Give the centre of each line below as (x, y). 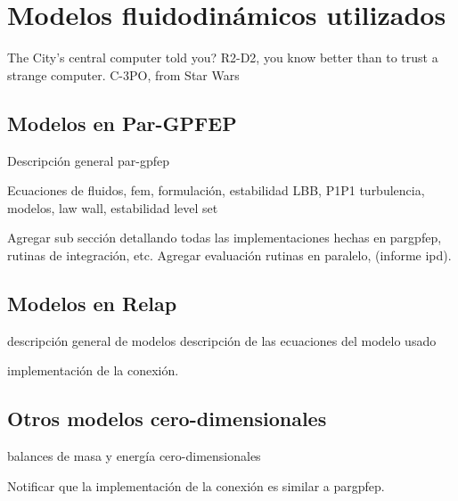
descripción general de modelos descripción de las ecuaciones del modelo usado (222, 340)
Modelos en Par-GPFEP (122, 123)
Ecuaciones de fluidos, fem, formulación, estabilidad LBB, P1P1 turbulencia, (216, 190)
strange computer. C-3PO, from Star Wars (123, 74)
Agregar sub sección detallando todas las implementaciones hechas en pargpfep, (225, 238)
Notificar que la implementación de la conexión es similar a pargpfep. (196, 485)
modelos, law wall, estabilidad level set (113, 207)
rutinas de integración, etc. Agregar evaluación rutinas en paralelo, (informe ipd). (229, 255)
